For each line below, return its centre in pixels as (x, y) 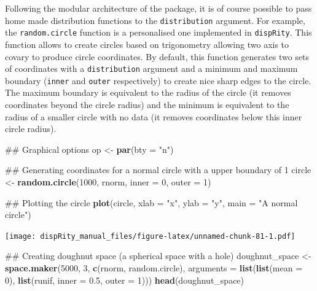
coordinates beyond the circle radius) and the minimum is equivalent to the (147, 104)
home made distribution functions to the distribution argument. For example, (155, 20)
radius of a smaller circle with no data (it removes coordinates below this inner (154, 116)
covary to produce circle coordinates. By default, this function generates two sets (157, 56)
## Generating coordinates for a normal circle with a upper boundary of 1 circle (158, 170)
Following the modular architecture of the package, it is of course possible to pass (158, 8)
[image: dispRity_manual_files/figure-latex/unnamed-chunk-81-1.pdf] (150, 236)
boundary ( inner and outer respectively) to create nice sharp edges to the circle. (158, 80)
